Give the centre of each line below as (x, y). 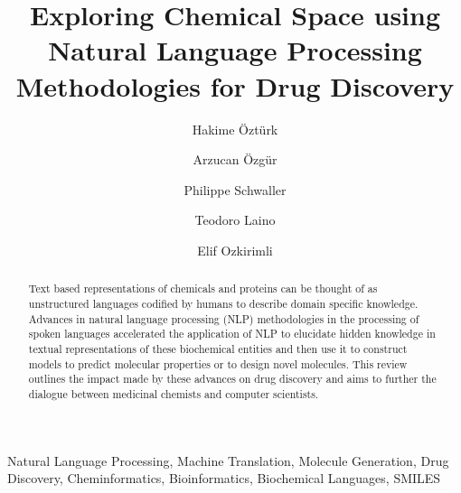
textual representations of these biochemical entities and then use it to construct (218, 348)
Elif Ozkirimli (235, 250)
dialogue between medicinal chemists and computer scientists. (174, 393)
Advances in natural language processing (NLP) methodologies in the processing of (224, 318)
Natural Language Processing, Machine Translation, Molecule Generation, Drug (228, 460)
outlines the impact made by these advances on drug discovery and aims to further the (232, 379)
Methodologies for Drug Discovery (235, 85)
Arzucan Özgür (235, 159)
